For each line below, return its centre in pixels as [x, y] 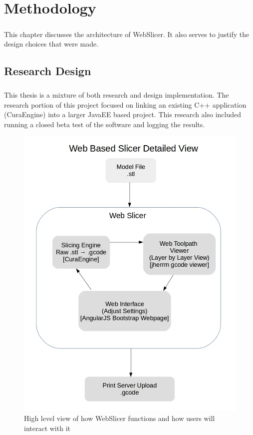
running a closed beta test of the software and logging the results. [105, 124]
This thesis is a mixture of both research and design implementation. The [117, 95]
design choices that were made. [51, 44]
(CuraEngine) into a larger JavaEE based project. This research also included [123, 114]
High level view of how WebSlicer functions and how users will [120, 418]
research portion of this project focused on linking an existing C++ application [125, 104]
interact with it [47, 428]
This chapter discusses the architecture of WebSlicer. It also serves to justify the [127, 34]
